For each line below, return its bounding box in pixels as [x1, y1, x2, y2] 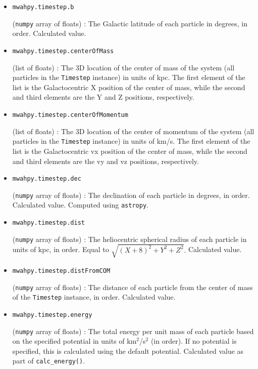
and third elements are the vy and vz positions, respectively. [12, 155, 199, 166]
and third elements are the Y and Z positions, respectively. [12, 92, 194, 102]
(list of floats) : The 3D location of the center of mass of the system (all [12, 62, 235, 72]
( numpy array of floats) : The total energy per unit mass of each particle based [12, 325, 254, 336]
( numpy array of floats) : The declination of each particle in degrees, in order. [12, 189, 250, 200]
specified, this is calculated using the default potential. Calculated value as [12, 345, 244, 356]
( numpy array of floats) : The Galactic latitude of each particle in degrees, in [12, 18, 247, 28]
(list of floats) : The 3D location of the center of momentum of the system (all [12, 126, 254, 136]
